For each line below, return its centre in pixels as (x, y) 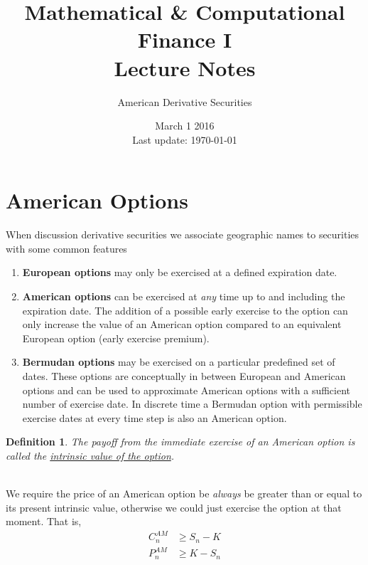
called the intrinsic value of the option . (90, 455)
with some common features (66, 248)
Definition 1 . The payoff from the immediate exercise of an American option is (180, 442)
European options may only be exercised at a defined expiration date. (180, 272)
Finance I (185, 39)
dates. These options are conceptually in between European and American (184, 375)
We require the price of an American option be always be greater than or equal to (184, 493)
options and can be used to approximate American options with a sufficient (186, 390)
